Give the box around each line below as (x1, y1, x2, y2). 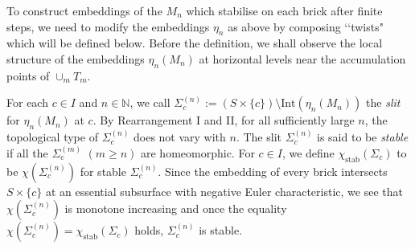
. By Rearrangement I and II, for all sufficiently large (92, 112, 355, 129)
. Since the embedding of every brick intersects (158, 162, 388, 179)
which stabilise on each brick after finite (186, 2, 383, 18)
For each (6, 94, 48, 111)
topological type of (6, 129, 98, 145)
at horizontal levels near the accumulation (199, 50, 406, 67)
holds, (134, 222, 164, 239)
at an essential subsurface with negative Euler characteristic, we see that (45, 182, 403, 199)
